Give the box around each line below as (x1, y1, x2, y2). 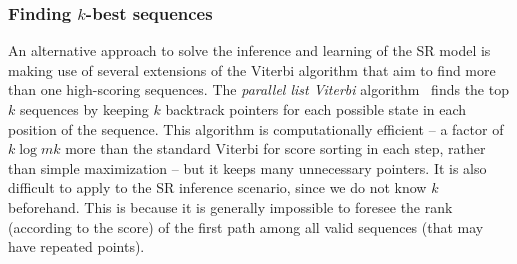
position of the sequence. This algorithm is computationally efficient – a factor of (8, 118, 504, 139)
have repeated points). (8, 236, 145, 257)
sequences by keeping (19, 99, 149, 119)
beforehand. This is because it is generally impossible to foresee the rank (8, 196, 453, 217)
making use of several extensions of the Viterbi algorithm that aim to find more (8, 59, 496, 80)
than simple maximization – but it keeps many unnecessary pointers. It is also (8, 157, 487, 178)
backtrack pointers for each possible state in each (165, 99, 467, 119)
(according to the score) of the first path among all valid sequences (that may (8, 216, 484, 237)
